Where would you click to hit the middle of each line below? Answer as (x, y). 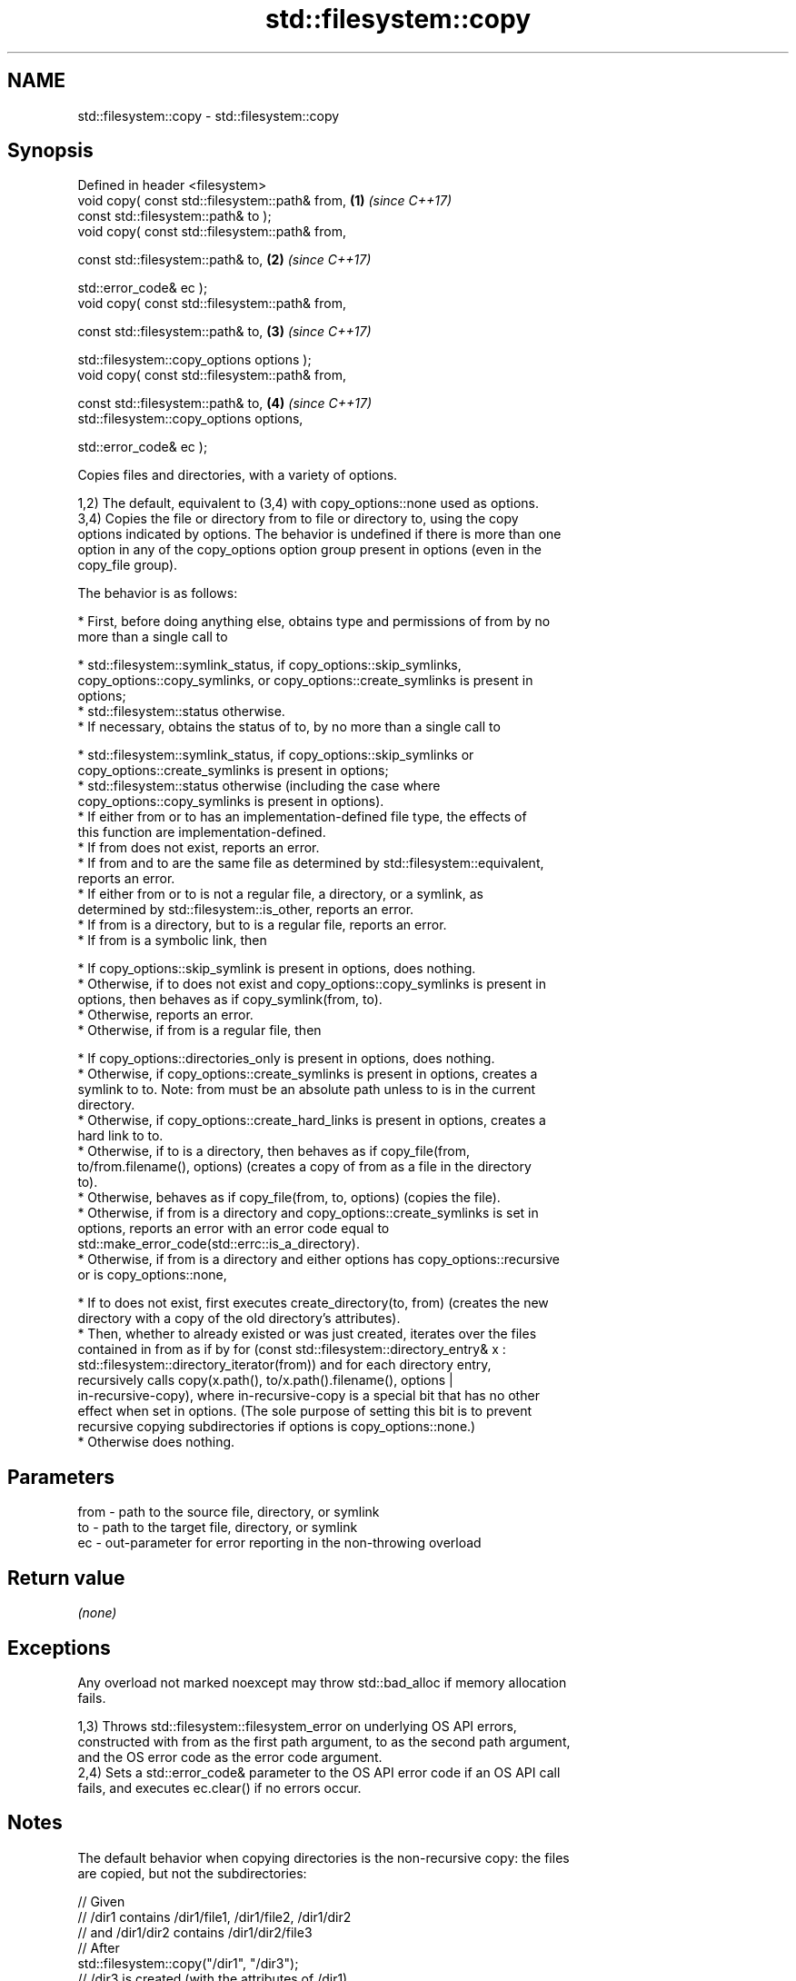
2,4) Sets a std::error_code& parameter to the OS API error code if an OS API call (319, 1772)
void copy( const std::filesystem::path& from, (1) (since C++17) (265, 201)
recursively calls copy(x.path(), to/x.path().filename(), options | (265, 1380)
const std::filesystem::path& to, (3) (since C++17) (224, 332)
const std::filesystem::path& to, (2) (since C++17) (224, 260)
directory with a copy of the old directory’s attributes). (239, 1319)
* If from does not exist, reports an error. (199, 848)
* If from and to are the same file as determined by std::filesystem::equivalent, (311, 863)
